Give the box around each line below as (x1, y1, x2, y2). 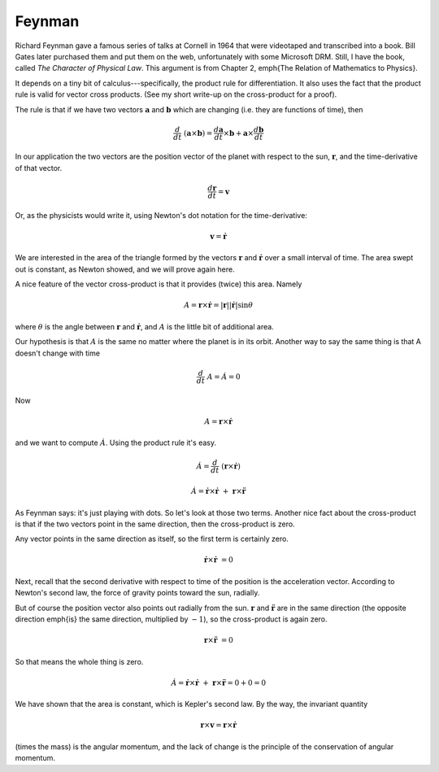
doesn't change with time (15, 348, 101, 358)
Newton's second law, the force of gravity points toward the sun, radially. (15, 588, 260, 598)
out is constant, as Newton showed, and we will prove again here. (15, 264, 235, 274)
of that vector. (15, 163, 63, 172)
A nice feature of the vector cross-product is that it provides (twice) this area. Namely (15, 279, 302, 289)
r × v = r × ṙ (200, 721, 237, 730)
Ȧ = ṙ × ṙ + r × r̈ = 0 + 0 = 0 (171, 678, 267, 687)
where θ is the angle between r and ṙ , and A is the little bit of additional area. (15, 321, 274, 331)
